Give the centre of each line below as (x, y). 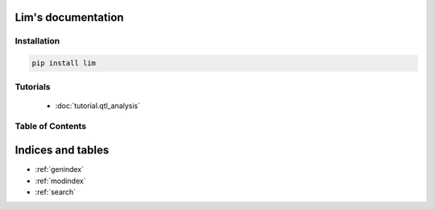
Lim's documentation (69, 17)
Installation (37, 41)
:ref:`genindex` (60, 169)
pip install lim (64, 63)
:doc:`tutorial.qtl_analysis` (98, 106)
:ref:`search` (56, 192)
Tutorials (33, 86)
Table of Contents (51, 127)
